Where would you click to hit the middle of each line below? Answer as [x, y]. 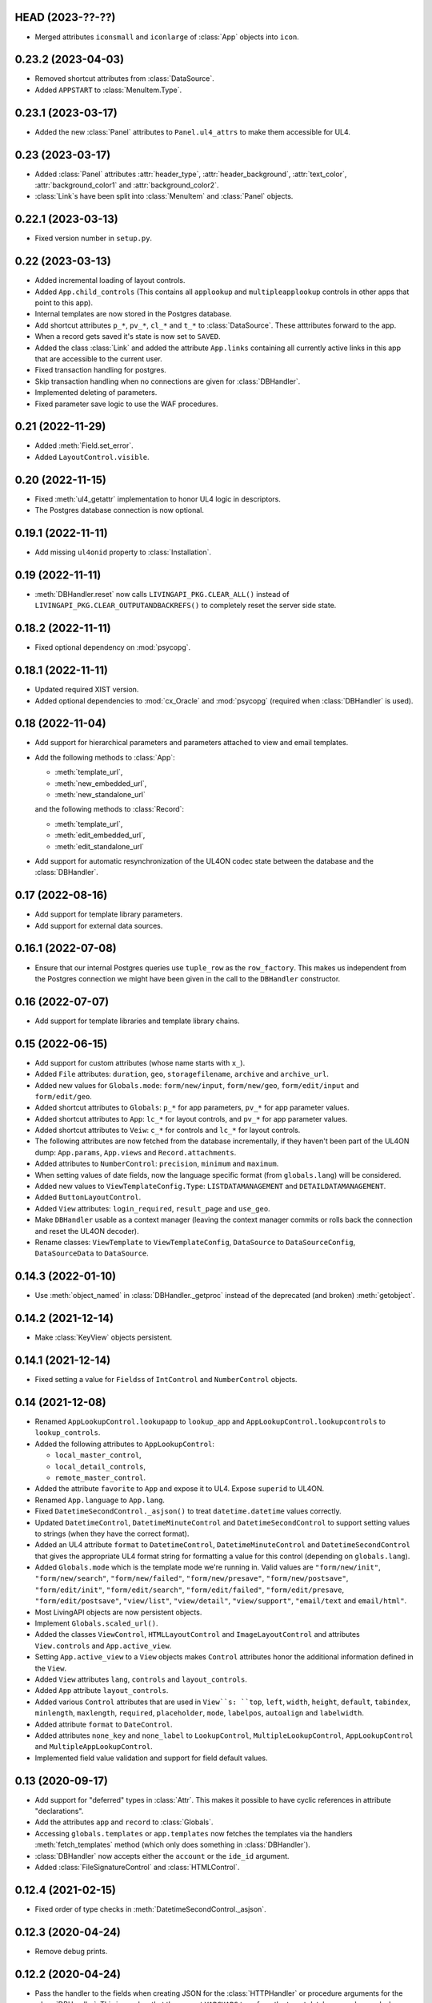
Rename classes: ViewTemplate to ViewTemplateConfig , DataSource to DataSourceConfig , [195, 1242]
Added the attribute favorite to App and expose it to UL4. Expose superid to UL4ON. [180, 1489]
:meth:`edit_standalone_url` [99, 846]
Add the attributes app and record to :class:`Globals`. [124, 1822]
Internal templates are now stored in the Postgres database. [133, 314]
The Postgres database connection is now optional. [119, 510]
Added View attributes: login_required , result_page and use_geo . [153, 1208]
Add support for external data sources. [99, 925]
